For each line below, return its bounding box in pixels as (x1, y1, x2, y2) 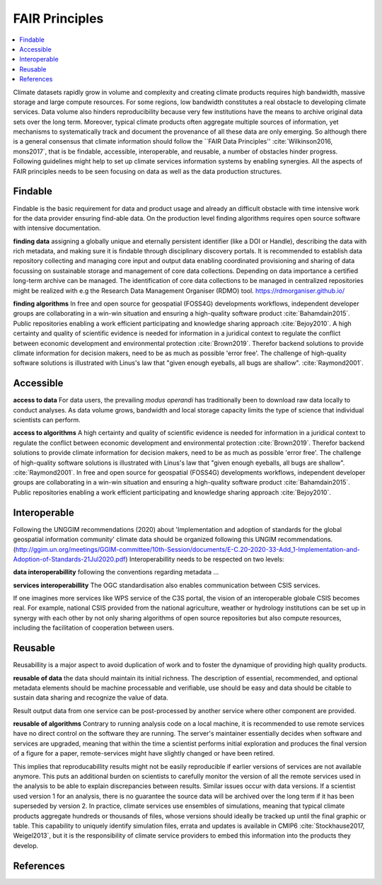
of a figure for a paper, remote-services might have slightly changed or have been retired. (13, 749, 275, 758)
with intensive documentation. (13, 224, 101, 233)
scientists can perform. (13, 416, 81, 424)
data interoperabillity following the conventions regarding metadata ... (13, 568, 219, 577)
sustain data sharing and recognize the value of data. (13, 693, 169, 702)
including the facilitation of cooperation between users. (13, 623, 175, 632)
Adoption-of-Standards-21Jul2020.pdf (13, 555, 126, 563)
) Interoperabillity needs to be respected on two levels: (125, 555, 284, 563)
